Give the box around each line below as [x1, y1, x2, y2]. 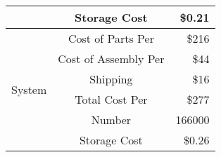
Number [91, 111, 132, 128]
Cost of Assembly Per [58, 50, 165, 67]
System [11, 81, 47, 97]
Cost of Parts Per [68, 30, 154, 46]
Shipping [89, 71, 133, 87]
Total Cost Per [75, 91, 148, 107]
